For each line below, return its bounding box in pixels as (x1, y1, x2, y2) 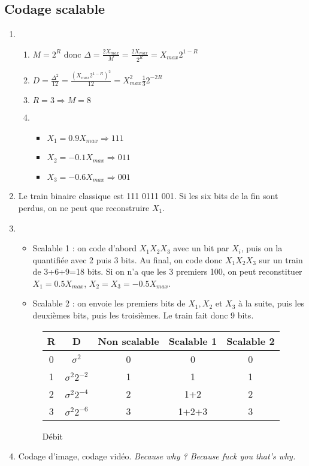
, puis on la (241, 242, 283, 254)
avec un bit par (173, 242, 229, 254)
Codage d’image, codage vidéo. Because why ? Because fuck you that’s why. (18, 450, 296, 462)
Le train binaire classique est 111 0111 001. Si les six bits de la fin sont (18, 190, 278, 202)
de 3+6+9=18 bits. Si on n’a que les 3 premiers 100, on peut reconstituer (32, 265, 302, 278)
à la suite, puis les (238, 297, 304, 309)
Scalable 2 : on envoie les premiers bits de (32, 297, 186, 309)
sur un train (259, 253, 303, 266)
